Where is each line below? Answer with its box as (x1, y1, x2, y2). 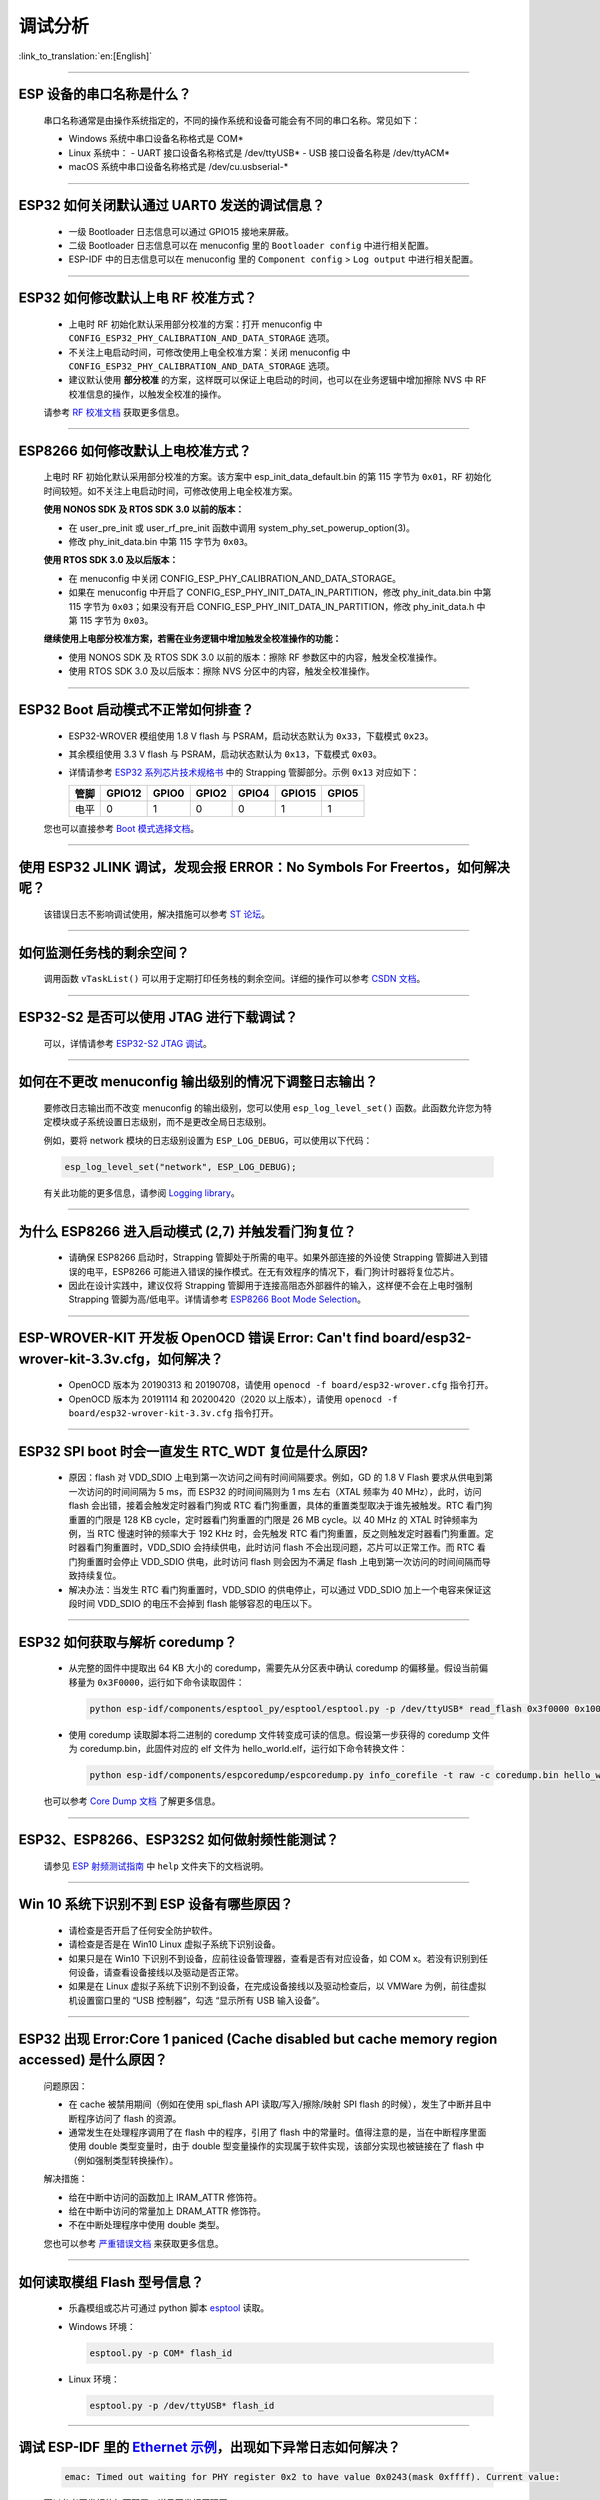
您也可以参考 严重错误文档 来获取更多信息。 (43, 2237, 224, 2249)
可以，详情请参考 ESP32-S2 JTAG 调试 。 (43, 1037, 212, 1049)
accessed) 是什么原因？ (18, 2051, 168, 2069)
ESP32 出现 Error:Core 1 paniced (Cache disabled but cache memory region (18, 2030, 498, 2047)
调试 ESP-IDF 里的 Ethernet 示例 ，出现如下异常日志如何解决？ (18, 2438, 401, 2455)
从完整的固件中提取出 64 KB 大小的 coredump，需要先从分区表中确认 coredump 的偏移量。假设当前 (68, 1662, 480, 1674)
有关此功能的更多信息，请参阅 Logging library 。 (43, 1186, 240, 1199)
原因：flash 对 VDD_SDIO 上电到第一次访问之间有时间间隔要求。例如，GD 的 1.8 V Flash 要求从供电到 (68, 1471, 485, 1484)
